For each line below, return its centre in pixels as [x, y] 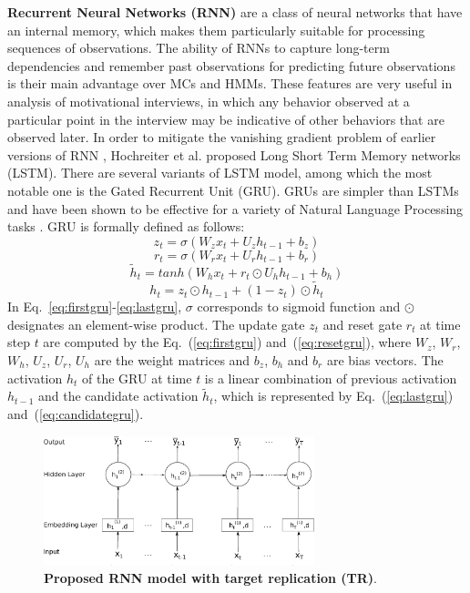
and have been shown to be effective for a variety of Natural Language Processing [235, 208]
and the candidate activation [118, 396]
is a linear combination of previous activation [331, 378]
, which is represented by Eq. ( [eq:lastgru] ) [333, 396]
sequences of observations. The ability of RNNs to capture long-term [199, 48]
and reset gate [363, 324]
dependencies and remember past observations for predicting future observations [231, 65]
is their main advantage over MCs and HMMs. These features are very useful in [230, 83]
